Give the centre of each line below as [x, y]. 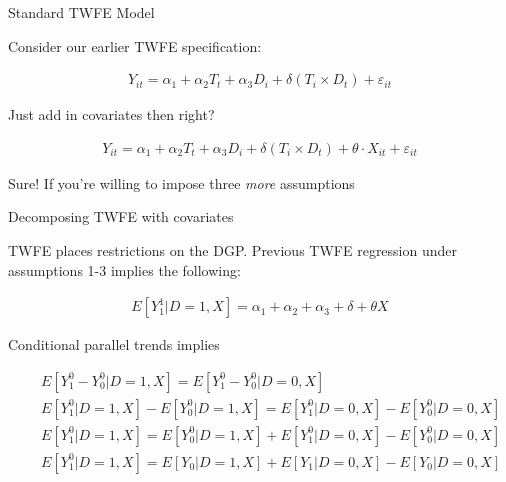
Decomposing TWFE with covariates [121, 216]
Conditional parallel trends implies [114, 344]
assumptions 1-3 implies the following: [124, 269]
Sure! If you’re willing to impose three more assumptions [181, 182]
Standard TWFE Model [81, 12]
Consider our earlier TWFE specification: [135, 45]
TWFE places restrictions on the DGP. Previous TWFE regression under [233, 250]
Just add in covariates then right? [111, 114]
